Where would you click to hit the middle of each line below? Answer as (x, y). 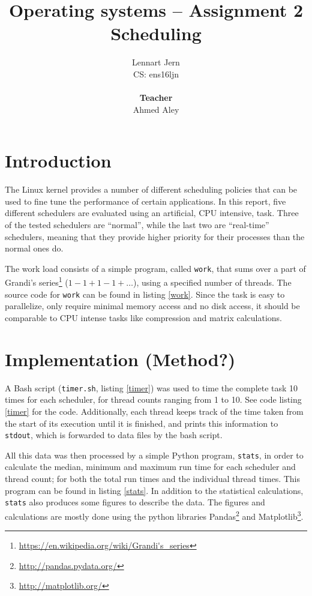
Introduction (58, 161)
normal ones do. (34, 248)
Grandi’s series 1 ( (37, 281)
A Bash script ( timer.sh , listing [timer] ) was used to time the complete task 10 (151, 387)
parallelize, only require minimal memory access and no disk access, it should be (152, 306)
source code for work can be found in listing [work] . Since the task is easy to (145, 294)
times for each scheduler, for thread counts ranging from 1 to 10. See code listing (153, 399)
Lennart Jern (156, 62)
